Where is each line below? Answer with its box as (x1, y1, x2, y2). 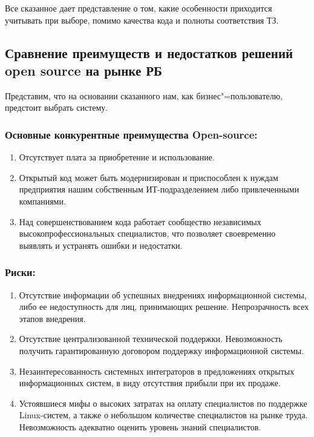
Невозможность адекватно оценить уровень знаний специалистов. (19, 420, 261, 433)
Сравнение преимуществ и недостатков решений (5, 43, 293, 62)
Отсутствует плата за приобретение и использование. (19, 151, 215, 163)
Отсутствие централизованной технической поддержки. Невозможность (19, 332, 283, 345)
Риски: (5, 264, 36, 280)
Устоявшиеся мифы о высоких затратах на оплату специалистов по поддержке (19, 396, 307, 409)
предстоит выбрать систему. (5, 101, 108, 114)
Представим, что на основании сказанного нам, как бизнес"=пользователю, (5, 89, 283, 102)
